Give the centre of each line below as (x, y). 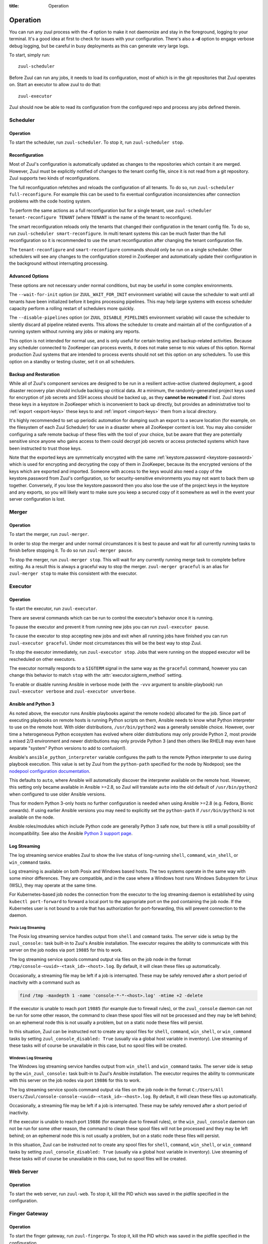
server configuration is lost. (37, 499)
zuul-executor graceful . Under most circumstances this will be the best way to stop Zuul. (105, 643)
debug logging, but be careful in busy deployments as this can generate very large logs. (99, 46)
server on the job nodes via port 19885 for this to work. (66, 950)
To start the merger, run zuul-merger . (49, 534)
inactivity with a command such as (45, 982)
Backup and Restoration (34, 374)
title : (14, 6)
